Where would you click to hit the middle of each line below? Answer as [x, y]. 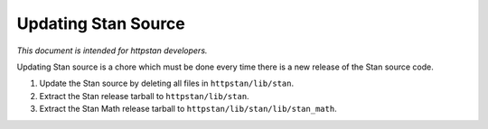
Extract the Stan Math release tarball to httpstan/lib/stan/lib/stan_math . [188, 109]
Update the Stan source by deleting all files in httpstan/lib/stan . [166, 83]
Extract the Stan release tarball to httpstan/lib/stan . [144, 96]
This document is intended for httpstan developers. [112, 51]
